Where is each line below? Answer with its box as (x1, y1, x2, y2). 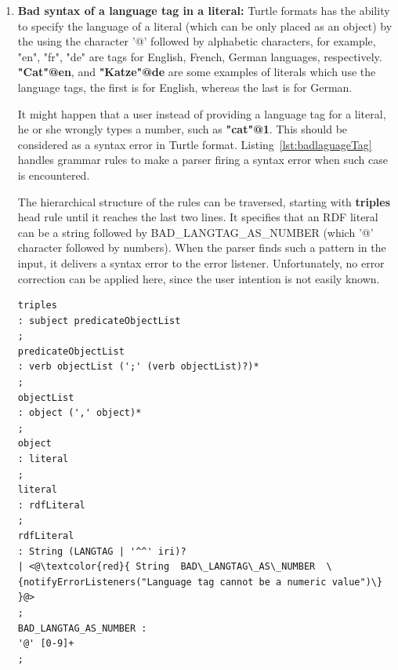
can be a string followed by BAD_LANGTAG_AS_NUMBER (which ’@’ (17, 224, 374, 240)
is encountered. (17, 166, 90, 183)
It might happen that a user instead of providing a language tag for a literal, (17, 105, 386, 122)
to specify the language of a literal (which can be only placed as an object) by (17, 17, 393, 34)
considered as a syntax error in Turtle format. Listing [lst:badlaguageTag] (17, 136, 372, 152)
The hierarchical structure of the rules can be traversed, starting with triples (17, 193, 391, 209)
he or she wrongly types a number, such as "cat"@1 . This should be (17, 121, 348, 137)
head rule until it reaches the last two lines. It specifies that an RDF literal (17, 209, 378, 225)
